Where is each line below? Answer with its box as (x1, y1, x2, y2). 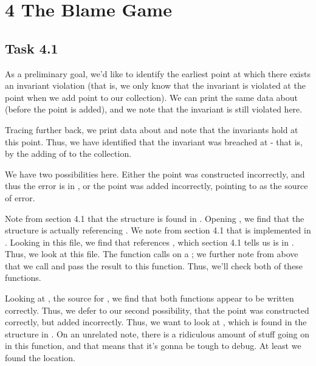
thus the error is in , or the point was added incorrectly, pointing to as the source (5, 179, 308, 192)
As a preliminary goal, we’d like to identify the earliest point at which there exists (5, 67, 311, 80)
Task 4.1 (5, 38, 58, 57)
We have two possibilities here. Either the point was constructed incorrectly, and (5, 167, 305, 180)
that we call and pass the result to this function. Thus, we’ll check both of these (5, 259, 303, 272)
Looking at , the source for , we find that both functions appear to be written (5, 292, 294, 305)
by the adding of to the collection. (5, 147, 132, 160)
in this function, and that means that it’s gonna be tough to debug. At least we (5, 339, 301, 352)
